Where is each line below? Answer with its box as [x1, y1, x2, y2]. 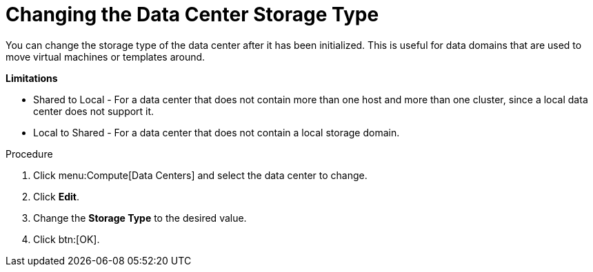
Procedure [6, 147, 53, 160]
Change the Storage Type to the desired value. [33, 211, 247, 224]
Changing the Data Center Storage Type [6, 3, 379, 26]
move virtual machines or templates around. [6, 50, 205, 63]
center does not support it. [33, 105, 154, 117]
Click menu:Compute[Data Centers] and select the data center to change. [33, 169, 368, 181]
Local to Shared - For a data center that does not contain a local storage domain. [33, 126, 400, 138]
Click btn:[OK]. [33, 233, 100, 245]
